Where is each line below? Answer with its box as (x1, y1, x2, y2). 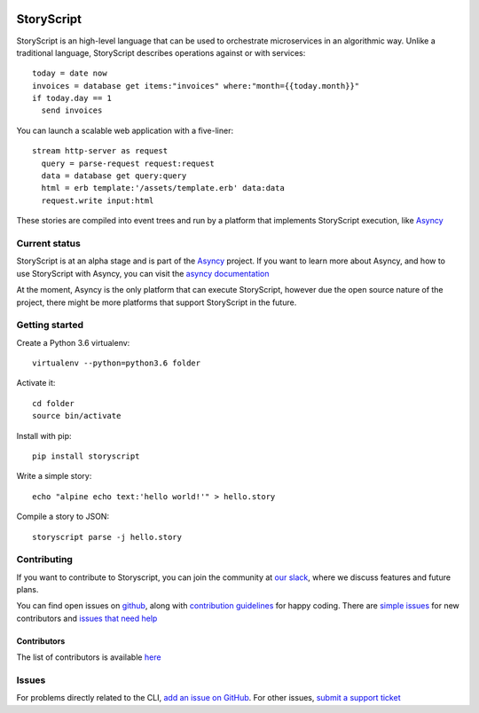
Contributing (16, 553, 73, 566)
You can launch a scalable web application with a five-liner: (16, 125, 234, 136)
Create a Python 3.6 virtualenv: (16, 337, 130, 348)
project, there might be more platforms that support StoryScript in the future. (16, 297, 297, 308)
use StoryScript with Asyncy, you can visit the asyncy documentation (16, 268, 270, 278)
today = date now (32, 68, 107, 79)
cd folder (32, 398, 75, 408)
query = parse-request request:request (41, 158, 215, 168)
